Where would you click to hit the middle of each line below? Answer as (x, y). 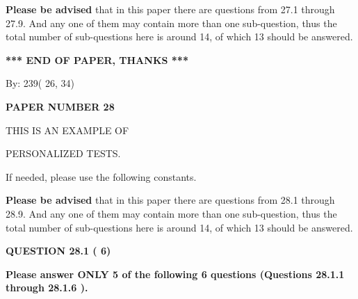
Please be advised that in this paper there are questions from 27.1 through (170, 9)
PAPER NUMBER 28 (60, 106)
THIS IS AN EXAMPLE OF (67, 130)
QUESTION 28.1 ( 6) (58, 251)
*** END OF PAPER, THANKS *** (97, 59)
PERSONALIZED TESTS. (63, 153)
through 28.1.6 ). (47, 288)
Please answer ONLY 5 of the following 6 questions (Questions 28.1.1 (175, 274)
